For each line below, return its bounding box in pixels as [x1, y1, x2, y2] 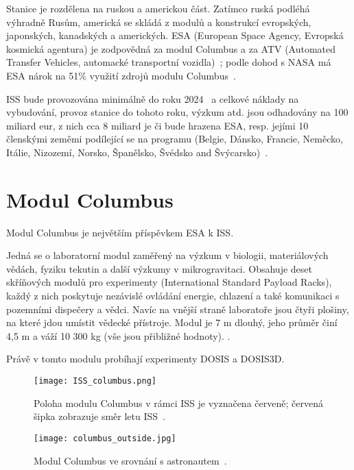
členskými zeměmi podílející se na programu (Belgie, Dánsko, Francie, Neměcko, [6, 132, 343, 146]
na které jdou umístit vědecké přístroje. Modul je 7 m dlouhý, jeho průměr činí [6, 315, 338, 330]
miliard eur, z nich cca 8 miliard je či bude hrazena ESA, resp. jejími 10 [6, 118, 309, 132]
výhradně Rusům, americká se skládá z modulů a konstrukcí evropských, [6, 14, 311, 29]
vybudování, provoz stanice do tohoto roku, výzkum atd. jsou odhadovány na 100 [6, 105, 349, 119]
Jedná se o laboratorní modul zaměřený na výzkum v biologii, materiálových [6, 248, 329, 262]
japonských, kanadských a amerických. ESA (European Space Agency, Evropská [6, 28, 344, 42]
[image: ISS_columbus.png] [34, 376, 156, 386]
